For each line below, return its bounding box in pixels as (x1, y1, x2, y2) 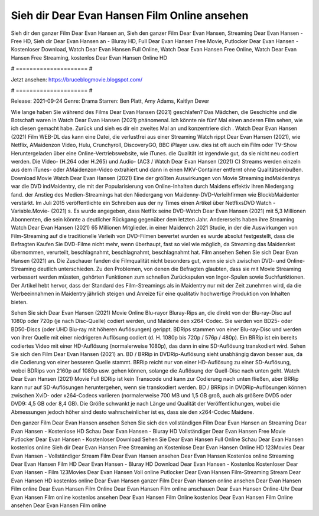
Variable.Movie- (11, 207, 50, 215)
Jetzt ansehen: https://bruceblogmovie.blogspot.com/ (11, 76, 143, 83)
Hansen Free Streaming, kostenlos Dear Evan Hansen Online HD (11, 54, 168, 61)
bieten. (11, 298, 28, 305)
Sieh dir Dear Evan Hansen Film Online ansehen (11, 9, 249, 22)
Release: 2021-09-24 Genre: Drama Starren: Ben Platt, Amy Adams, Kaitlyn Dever (11, 97, 210, 104)
